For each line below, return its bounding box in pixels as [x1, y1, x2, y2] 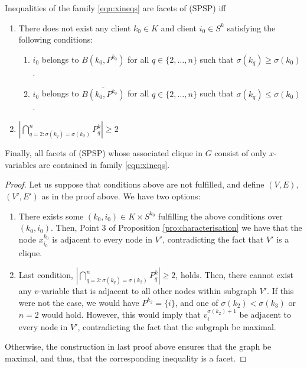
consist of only [214, 147, 267, 159]
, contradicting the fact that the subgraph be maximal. [77, 320, 276, 333]
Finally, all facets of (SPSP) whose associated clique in [5, 147, 203, 159]
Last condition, [18, 269, 73, 281]
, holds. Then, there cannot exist [175, 269, 294, 281]
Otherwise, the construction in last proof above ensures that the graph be [5, 340, 272, 353]
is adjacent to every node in [52, 233, 152, 245]
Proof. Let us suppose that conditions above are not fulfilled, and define [5, 178, 264, 191]
